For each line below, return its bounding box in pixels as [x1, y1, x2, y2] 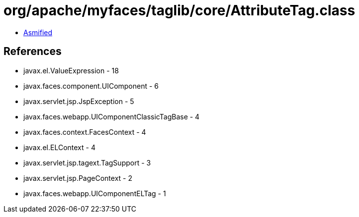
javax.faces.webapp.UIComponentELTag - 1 [23, 189, 166, 198]
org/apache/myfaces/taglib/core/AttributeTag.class [3, 2, 356, 19]
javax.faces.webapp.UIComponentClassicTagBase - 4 [23, 112, 200, 121]
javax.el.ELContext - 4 [23, 143, 95, 152]
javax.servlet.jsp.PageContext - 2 [23, 173, 132, 182]
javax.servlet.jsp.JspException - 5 [23, 97, 134, 106]
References [3, 45, 62, 58]
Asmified [23, 28, 53, 37]
